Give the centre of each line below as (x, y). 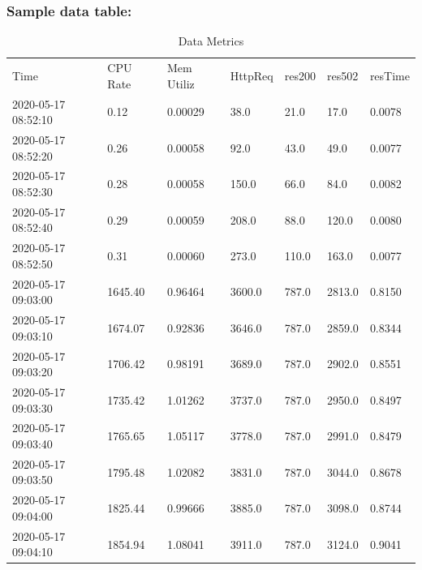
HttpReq (252, 75)
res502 (342, 75)
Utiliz (181, 83)
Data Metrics (211, 41)
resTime (390, 75)
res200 (300, 75)
